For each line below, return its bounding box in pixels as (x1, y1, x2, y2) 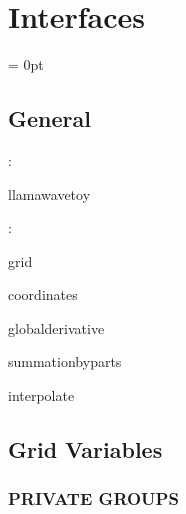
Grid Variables (8, 434, 163, 465)
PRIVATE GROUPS (8, 486, 179, 511)
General (8, 103, 91, 134)
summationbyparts (8, 351, 122, 372)
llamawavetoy (8, 183, 91, 204)
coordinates (8, 284, 78, 305)
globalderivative (8, 317, 105, 338)
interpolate (8, 385, 75, 406)
